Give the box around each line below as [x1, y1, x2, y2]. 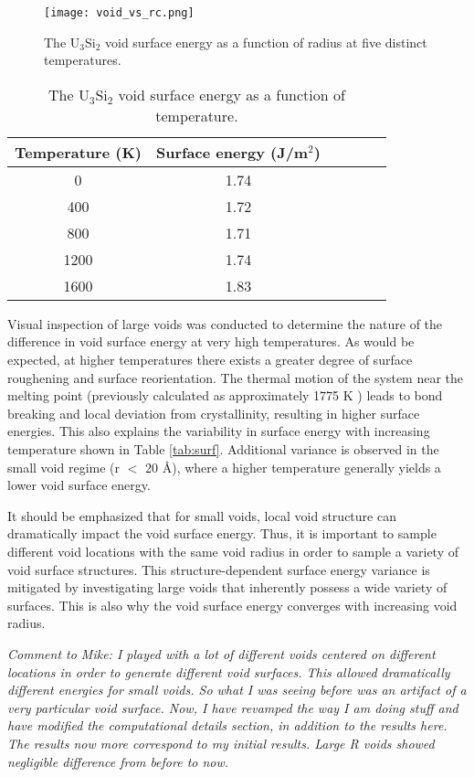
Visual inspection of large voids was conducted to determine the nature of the [7, 314, 443, 333]
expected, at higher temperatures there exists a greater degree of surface [7, 350, 413, 369]
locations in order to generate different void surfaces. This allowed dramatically [7, 662, 450, 681]
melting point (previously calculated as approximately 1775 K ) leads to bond [7, 386, 443, 405]
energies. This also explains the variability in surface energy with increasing [7, 421, 430, 441]
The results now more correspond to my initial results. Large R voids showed [7, 733, 435, 752]
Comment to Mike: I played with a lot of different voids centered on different [7, 644, 436, 663]
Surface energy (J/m [155, 141, 309, 163]
